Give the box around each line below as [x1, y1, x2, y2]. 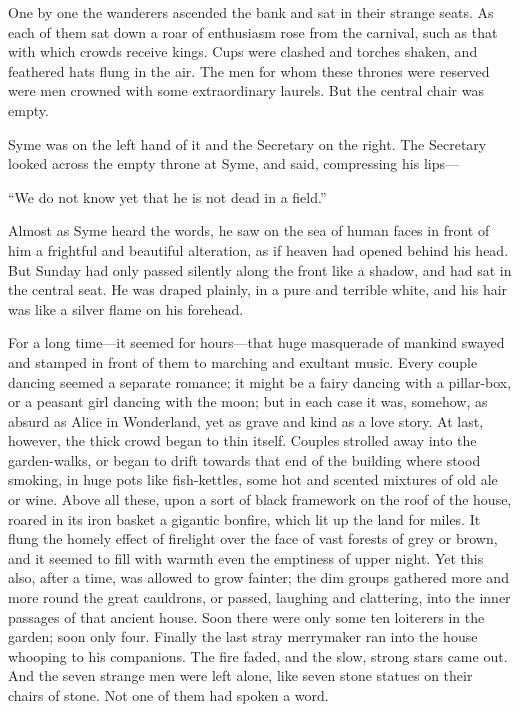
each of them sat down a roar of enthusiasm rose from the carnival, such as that [8, 21, 498, 42]
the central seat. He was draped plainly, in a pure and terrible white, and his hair [8, 279, 508, 300]
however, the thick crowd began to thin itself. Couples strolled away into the [8, 430, 477, 451]
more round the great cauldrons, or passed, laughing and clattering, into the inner [8, 587, 511, 608]
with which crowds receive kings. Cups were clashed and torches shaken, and [8, 41, 478, 62]
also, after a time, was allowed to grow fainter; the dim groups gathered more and [8, 567, 509, 588]
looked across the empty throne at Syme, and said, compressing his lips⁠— [8, 153, 459, 174]
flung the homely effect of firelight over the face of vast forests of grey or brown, [8, 528, 498, 549]
